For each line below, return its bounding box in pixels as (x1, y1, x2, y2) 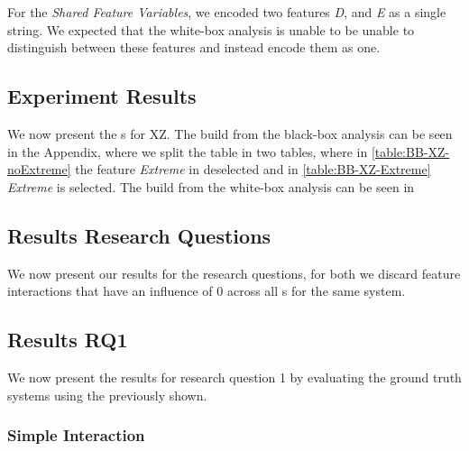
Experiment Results (7, 82, 197, 110)
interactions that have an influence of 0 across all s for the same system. (7, 281, 406, 300)
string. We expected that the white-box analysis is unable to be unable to (7, 20, 415, 39)
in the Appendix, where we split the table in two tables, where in (7, 142, 368, 161)
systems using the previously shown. (7, 385, 207, 404)
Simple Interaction (7, 424, 145, 446)
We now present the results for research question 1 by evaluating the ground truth (7, 367, 462, 386)
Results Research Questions (7, 221, 271, 249)
